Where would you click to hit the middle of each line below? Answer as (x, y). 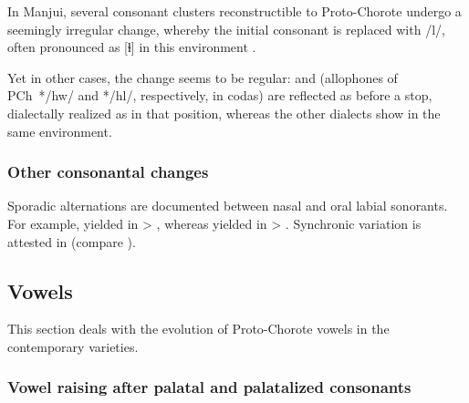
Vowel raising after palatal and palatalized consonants (209, 387)
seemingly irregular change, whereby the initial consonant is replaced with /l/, (226, 29)
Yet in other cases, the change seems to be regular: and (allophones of (203, 77)
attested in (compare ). (72, 241)
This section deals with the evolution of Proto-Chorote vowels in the (198, 329)
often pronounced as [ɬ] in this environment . (132, 47)
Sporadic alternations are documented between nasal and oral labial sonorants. (228, 206)
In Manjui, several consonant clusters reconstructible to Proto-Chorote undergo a (234, 11)
